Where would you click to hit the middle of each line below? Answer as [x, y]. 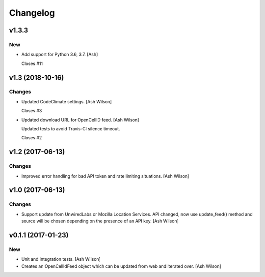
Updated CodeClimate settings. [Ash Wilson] [66, 101]
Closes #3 [32, 111]
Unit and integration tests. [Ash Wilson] [61, 259]
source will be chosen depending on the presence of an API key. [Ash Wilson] [100, 221]
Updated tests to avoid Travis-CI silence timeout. [71, 129]
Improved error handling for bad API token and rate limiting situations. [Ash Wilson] [105, 176]
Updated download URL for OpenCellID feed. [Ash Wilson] [80, 120]
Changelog [32, 13]
